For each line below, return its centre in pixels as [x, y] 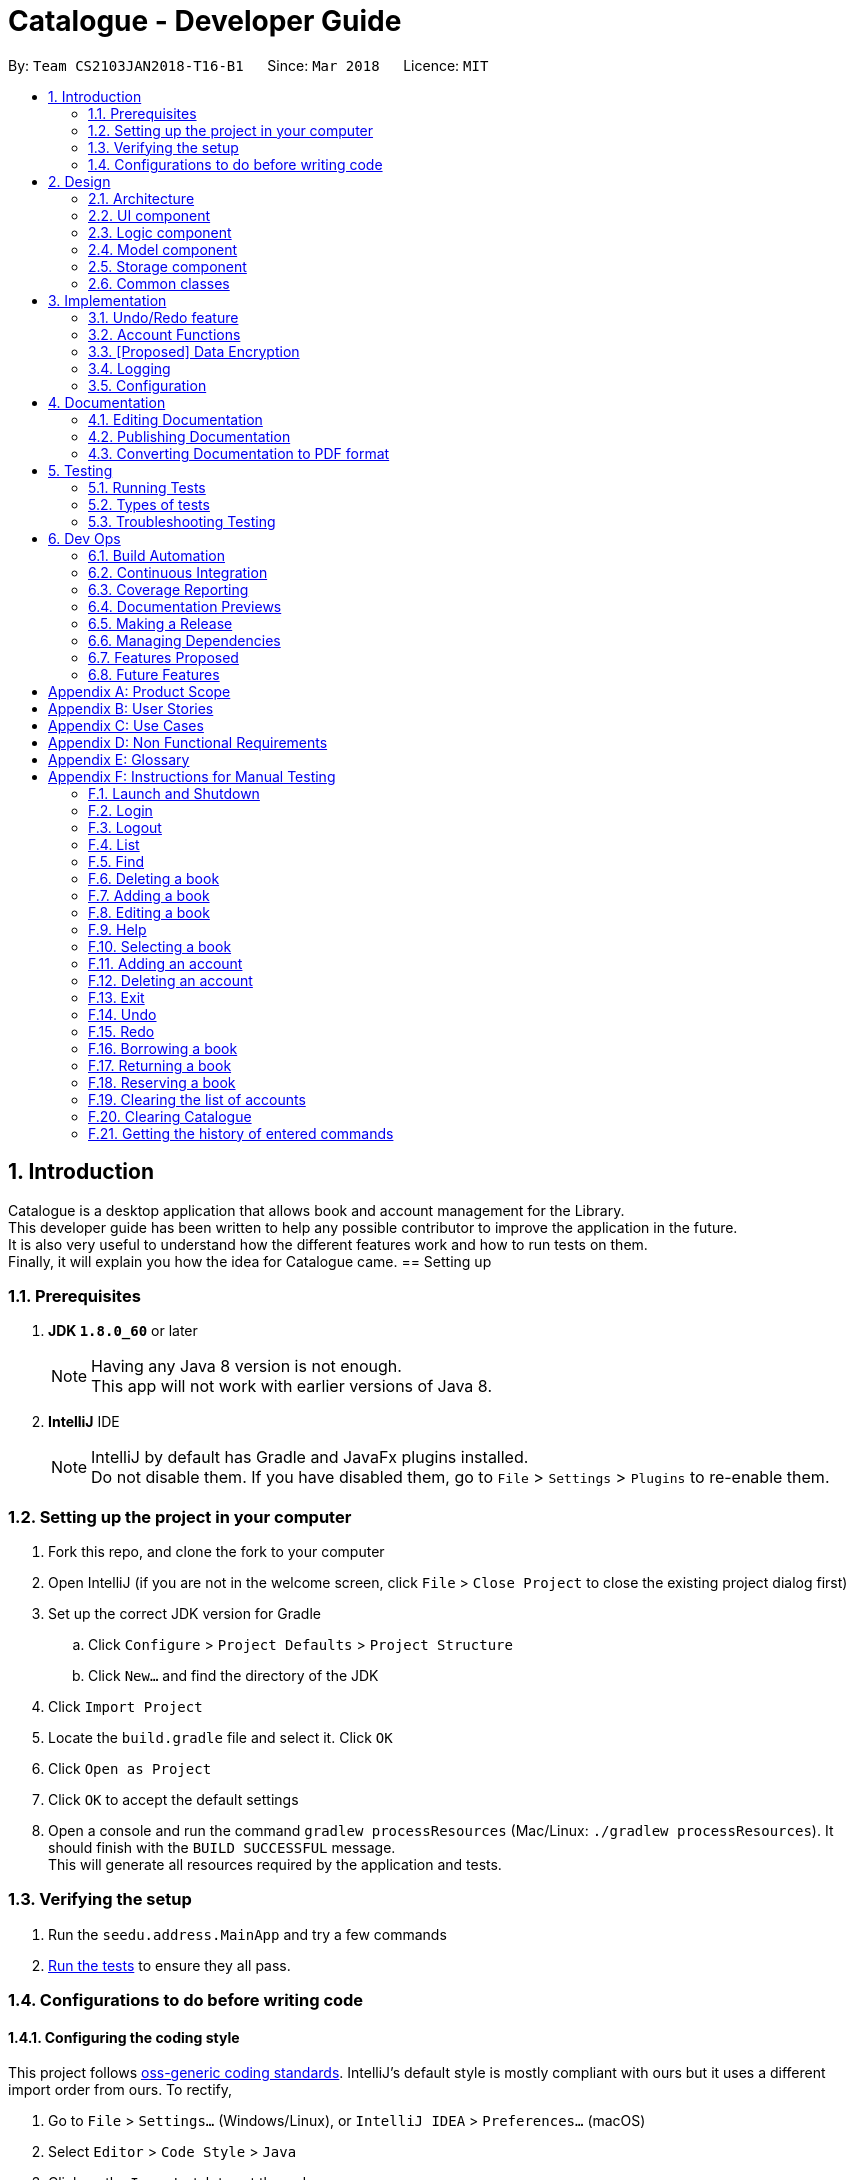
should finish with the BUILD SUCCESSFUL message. [222, 1848]
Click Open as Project [130, 1769]
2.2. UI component [149, 215]
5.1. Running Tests [147, 487]
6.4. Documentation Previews [185, 606]
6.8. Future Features [154, 674]
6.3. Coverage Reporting [168, 589]
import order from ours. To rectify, [120, 2090]
